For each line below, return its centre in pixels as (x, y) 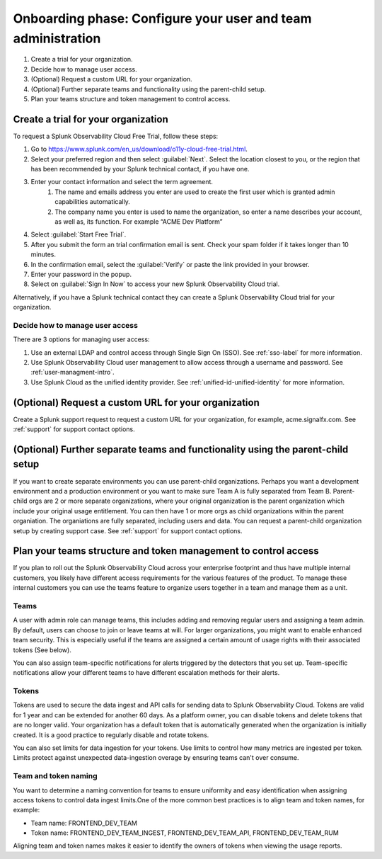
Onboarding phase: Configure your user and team (162, 18)
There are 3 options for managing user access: (81, 339)
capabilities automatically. (92, 202)
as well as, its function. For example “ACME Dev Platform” (139, 221)
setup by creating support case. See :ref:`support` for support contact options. (128, 530)
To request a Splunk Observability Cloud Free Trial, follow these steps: (116, 136)
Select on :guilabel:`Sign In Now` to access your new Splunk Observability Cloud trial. (155, 284)
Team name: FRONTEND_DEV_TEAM (84, 823)
